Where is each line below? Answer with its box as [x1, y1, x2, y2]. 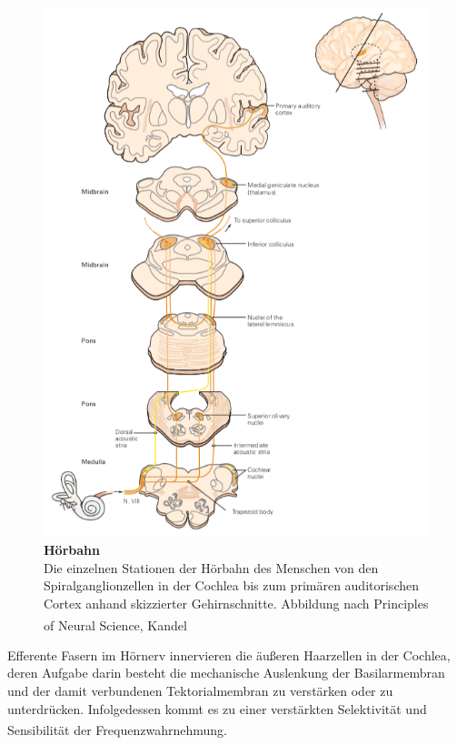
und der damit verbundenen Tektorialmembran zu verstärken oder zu [7, 681, 393, 700]
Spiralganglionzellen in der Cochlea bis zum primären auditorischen [44, 576, 419, 595]
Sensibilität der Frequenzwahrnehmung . [7, 720, 227, 739]
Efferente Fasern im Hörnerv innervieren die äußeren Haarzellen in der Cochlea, [7, 645, 451, 664]
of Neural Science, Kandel [44, 615, 187, 634]
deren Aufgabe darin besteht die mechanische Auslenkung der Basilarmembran [7, 663, 445, 682]
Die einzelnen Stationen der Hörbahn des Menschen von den [44, 558, 379, 577]
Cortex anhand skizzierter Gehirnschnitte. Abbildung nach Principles [44, 594, 429, 612]
